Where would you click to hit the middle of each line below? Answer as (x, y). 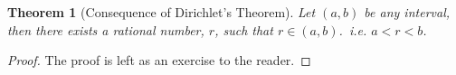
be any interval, (407, 12)
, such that (244, 29)
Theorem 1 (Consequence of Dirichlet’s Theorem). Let (161, 12)
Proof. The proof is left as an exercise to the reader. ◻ (159, 60)
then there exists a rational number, (106, 29)
